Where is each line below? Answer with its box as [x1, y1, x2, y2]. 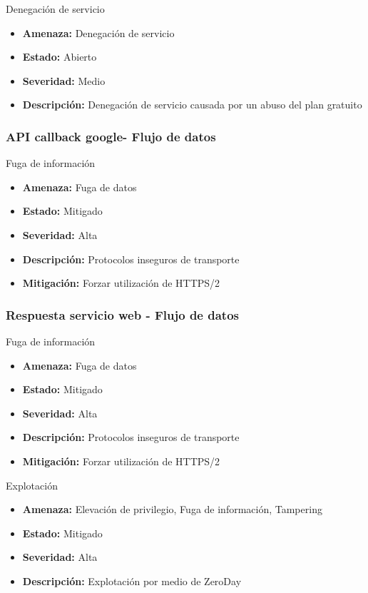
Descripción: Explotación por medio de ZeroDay [22, 573, 242, 588]
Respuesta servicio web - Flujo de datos [6, 305, 240, 323]
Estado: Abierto [22, 49, 97, 64]
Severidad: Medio [22, 73, 106, 88]
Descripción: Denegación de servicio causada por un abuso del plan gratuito [22, 97, 362, 112]
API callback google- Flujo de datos [6, 127, 216, 145]
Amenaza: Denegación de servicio [22, 25, 175, 40]
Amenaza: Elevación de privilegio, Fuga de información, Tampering [22, 502, 322, 517]
